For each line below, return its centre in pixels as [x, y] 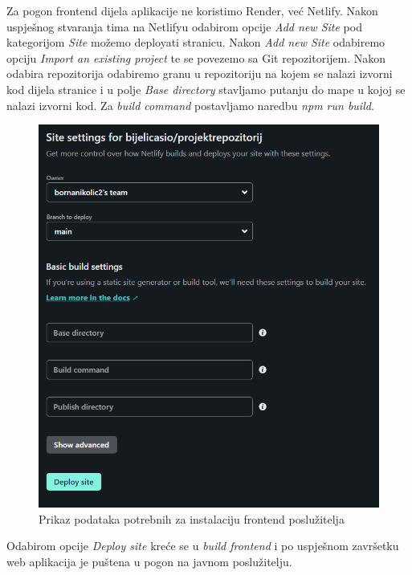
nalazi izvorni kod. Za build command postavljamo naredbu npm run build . [190, 105]
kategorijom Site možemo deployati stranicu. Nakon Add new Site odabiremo [196, 42]
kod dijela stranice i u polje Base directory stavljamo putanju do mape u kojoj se [206, 89]
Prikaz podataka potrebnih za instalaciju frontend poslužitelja [192, 518]
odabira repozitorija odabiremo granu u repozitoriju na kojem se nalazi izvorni [200, 73]
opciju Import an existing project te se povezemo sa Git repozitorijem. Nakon [196, 57]
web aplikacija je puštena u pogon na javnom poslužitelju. [149, 561]
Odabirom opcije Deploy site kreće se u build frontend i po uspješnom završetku [203, 546]
